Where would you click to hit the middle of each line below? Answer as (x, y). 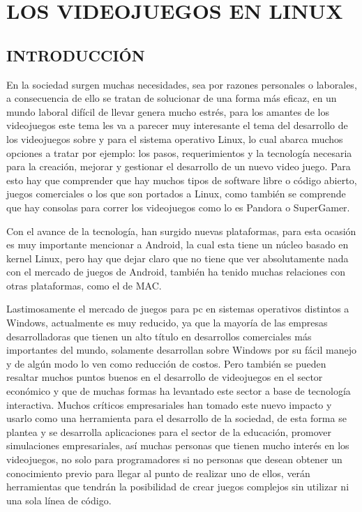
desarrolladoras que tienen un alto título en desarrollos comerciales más (159, 336)
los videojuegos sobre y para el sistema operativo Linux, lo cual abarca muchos (175, 138)
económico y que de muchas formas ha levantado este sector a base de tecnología (179, 391)
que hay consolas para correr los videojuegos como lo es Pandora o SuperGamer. (178, 207)
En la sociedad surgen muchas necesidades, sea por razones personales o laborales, (182, 84)
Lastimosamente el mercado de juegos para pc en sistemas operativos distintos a (178, 309)
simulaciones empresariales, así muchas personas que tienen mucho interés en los (178, 445)
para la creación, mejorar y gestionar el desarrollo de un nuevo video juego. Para (179, 166)
